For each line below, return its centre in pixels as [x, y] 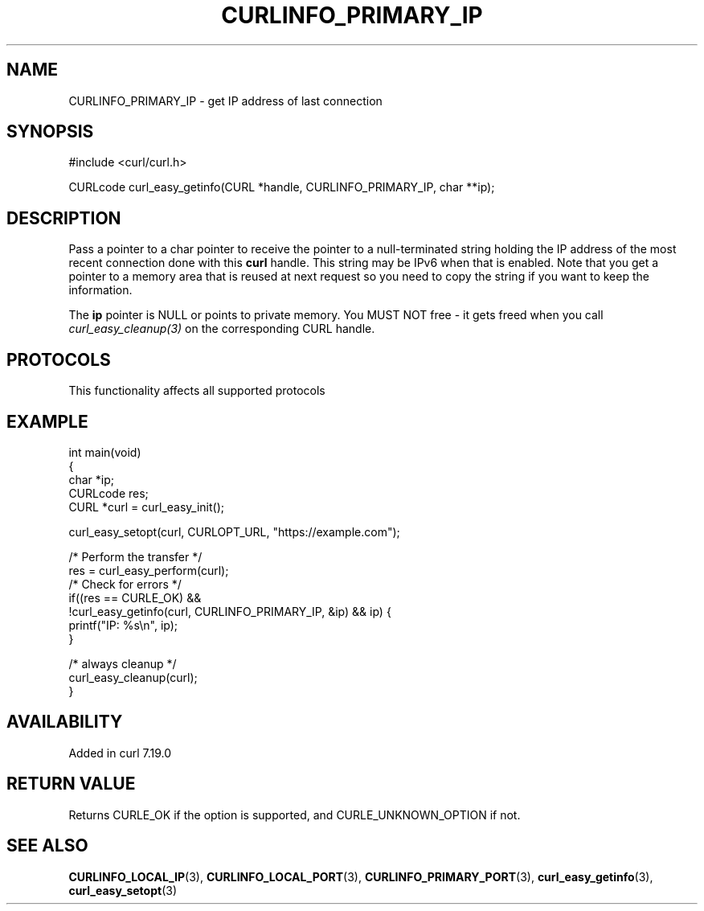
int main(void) [105, 452]
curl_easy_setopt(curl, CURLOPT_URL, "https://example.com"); [234, 531]
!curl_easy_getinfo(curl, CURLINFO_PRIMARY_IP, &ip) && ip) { [230, 611]
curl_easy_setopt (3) [123, 890]
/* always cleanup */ [123, 663]
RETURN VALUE [71, 784]
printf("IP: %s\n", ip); [123, 625]
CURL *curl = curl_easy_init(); [146, 507]
